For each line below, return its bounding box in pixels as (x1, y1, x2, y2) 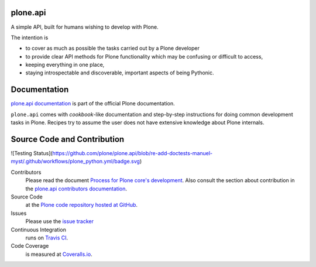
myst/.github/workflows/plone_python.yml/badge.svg (11, 158, 140, 165)
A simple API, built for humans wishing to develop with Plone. (11, 23, 159, 30)
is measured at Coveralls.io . (25, 251, 93, 258)
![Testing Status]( (11, 150, 53, 157)
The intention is (11, 34, 49, 41)
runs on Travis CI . (25, 234, 68, 241)
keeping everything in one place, (25, 61, 105, 69)
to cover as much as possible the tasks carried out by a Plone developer (25, 44, 200, 52)
